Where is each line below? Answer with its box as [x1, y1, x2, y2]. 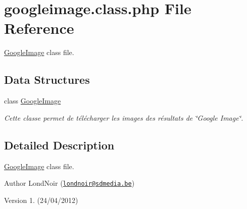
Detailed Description [4, 137, 115, 152]
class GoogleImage [4, 95, 61, 106]
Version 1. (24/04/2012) [4, 194, 78, 205]
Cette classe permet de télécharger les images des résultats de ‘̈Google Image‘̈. [4, 112, 243, 123]
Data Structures [4, 72, 90, 87]
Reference [4, 18, 74, 38]
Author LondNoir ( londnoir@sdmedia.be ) [4, 178, 135, 188]
